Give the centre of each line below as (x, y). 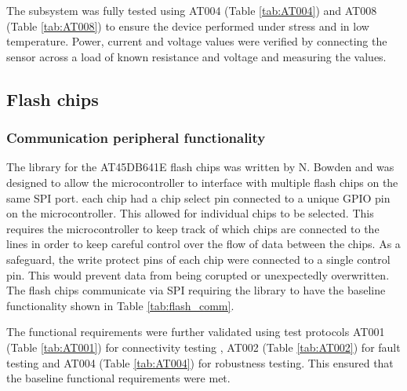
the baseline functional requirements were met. (118, 378)
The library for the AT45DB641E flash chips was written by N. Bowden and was (200, 167)
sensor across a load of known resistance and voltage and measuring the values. (196, 56)
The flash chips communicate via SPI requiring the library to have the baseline (196, 290)
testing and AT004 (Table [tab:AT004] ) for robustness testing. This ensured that (200, 362)
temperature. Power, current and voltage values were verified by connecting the (197, 41)
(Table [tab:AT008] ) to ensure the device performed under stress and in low (188, 26)
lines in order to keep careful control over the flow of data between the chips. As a (203, 244)
